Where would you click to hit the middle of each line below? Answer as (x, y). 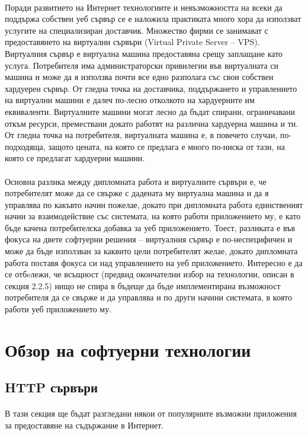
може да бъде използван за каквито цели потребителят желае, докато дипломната (151, 251)
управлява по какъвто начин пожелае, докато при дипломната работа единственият (154, 204)
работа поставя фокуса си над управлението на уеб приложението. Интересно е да (154, 262)
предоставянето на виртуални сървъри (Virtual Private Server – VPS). (132, 42)
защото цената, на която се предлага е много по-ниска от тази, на (166, 146)
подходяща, (25, 146)
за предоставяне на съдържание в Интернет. (84, 425)
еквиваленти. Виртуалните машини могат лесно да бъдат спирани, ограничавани (150, 111)
